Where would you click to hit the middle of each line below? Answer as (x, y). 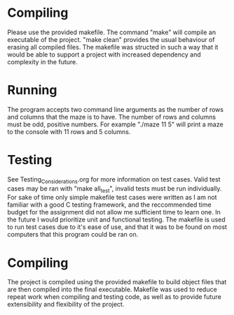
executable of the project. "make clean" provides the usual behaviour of (111, 39)
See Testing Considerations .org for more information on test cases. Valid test (114, 180)
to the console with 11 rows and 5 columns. (69, 131)
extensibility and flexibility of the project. (66, 305)
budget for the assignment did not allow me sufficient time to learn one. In (114, 212)
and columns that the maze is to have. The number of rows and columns (111, 117)
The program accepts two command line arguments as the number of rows (116, 109)
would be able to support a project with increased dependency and (104, 54)
